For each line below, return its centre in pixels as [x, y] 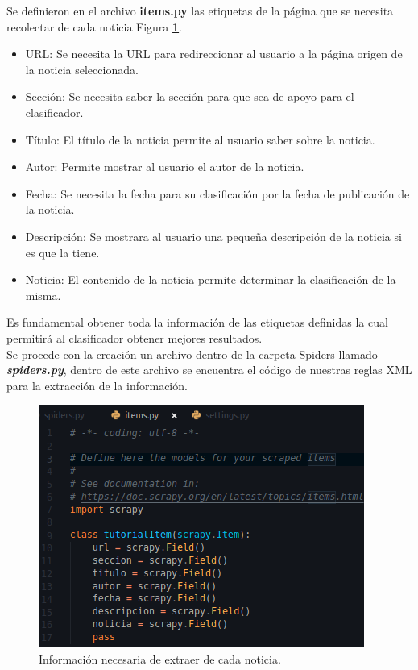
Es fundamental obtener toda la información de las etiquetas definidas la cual [197, 322]
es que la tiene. [62, 252]
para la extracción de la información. [97, 385]
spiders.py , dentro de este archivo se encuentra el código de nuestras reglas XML [209, 370]
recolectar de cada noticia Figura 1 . [94, 26]
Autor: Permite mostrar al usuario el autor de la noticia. [165, 166]
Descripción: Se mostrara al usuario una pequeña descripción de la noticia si [213, 236]
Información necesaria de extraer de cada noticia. [160, 658]
